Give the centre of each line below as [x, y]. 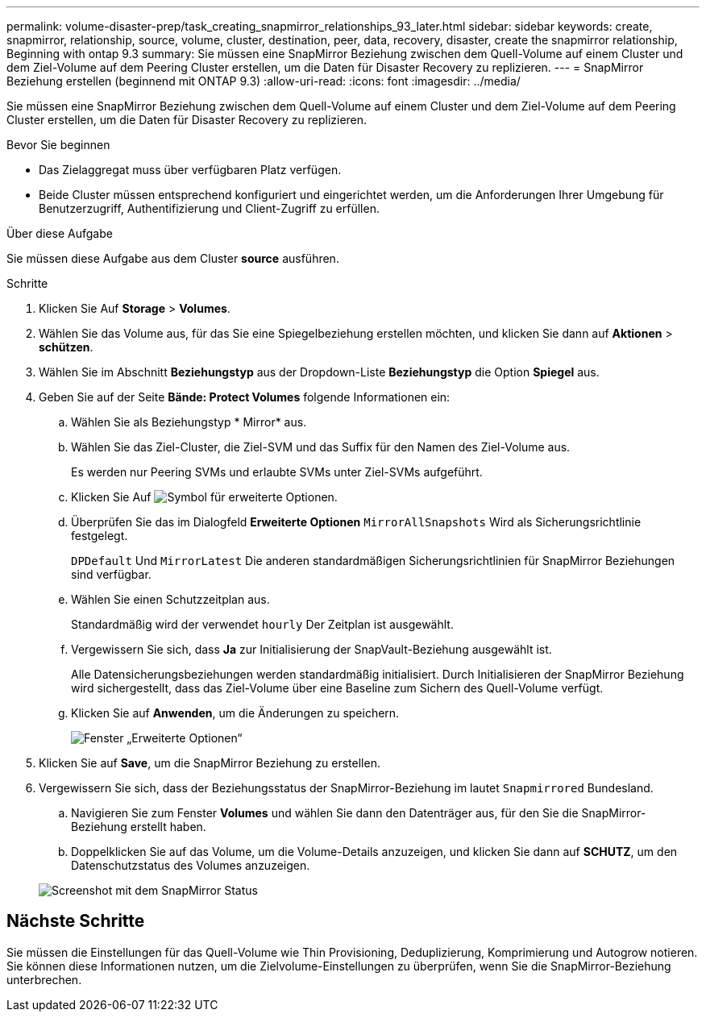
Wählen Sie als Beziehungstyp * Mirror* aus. [189, 422]
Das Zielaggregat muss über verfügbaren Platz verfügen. [190, 170]
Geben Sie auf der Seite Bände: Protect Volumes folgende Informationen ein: [245, 397]
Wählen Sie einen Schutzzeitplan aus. [170, 599]
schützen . [66, 347]
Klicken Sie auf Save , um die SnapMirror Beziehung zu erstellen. [210, 763]
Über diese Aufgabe [60, 233]
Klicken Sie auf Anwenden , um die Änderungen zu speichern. [235, 713]
